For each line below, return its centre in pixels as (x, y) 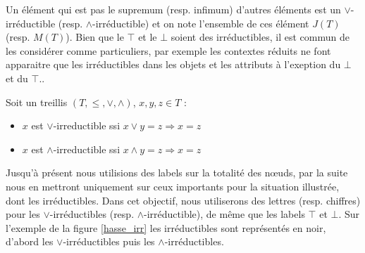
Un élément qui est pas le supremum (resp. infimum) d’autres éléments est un (173, 9)
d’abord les (30, 241)
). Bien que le (95, 37)
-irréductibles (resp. (92, 214)
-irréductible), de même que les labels (224, 214)
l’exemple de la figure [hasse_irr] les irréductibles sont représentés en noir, (166, 227)
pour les (23, 214)
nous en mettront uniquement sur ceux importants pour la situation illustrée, (173, 186)
